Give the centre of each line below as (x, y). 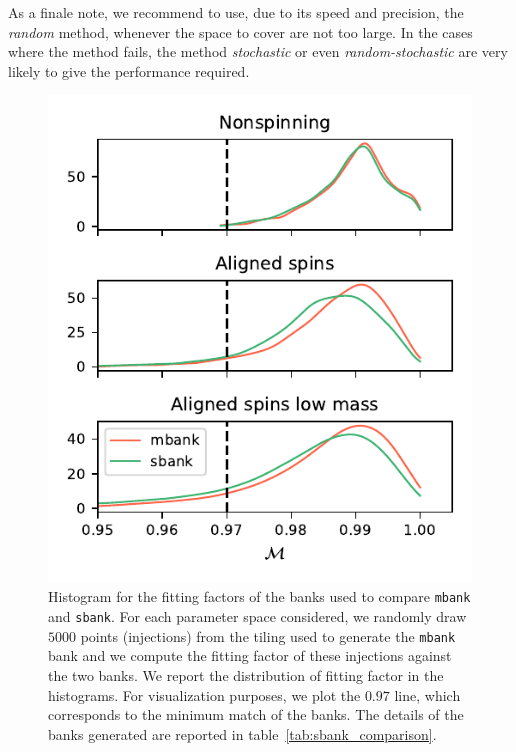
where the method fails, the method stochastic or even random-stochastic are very (258, 51)
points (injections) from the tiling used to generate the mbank (268, 635)
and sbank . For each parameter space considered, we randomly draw (257, 616)
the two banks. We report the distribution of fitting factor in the (246, 675)
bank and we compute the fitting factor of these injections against (250, 655)
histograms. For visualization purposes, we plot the (204, 694)
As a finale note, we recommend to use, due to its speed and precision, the (236, 12)
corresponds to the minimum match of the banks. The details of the (256, 714)
